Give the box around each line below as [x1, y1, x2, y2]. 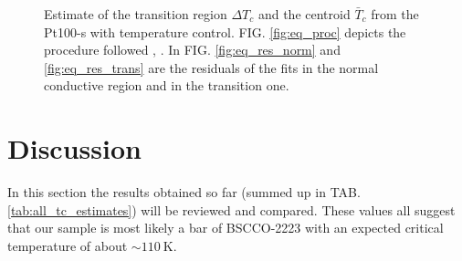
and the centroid [257, 5, 351, 23]
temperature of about [7, 235, 128, 255]
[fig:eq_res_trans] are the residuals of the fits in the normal [44, 57, 379, 77]
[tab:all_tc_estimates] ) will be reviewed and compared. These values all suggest [7, 200, 456, 219]
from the [371, 5, 419, 23]
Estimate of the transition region [44, 5, 227, 23]
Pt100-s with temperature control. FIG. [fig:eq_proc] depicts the [44, 22, 406, 41]
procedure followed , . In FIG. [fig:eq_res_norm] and [44, 40, 341, 59]
